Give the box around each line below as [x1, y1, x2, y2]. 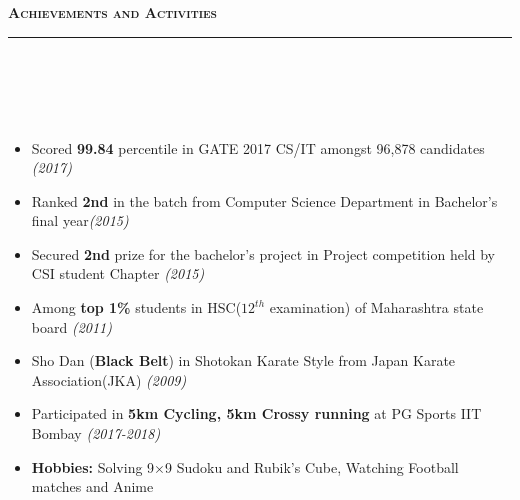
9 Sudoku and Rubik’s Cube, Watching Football [165, 456, 459, 477]
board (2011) [31, 316, 112, 337]
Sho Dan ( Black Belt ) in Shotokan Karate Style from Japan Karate [31, 350, 456, 371]
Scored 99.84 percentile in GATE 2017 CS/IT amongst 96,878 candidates [31, 137, 485, 158]
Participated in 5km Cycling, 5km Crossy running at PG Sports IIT [31, 403, 482, 424]
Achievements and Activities [8, 2, 217, 23]
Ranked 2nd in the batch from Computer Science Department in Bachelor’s [31, 190, 498, 211]
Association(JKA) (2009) [31, 369, 187, 390]
